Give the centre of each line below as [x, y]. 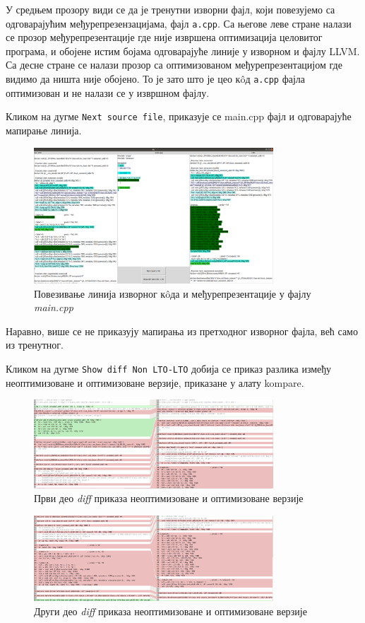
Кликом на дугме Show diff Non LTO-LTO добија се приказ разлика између [169, 368]
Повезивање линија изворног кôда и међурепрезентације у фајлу [173, 293]
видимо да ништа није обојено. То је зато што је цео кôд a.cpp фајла [156, 79]
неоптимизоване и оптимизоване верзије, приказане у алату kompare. [155, 382]
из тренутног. [35, 345]
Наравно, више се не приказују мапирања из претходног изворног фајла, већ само [182, 331]
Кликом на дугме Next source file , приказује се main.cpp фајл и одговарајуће [179, 116]
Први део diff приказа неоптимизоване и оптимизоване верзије [169, 498]
